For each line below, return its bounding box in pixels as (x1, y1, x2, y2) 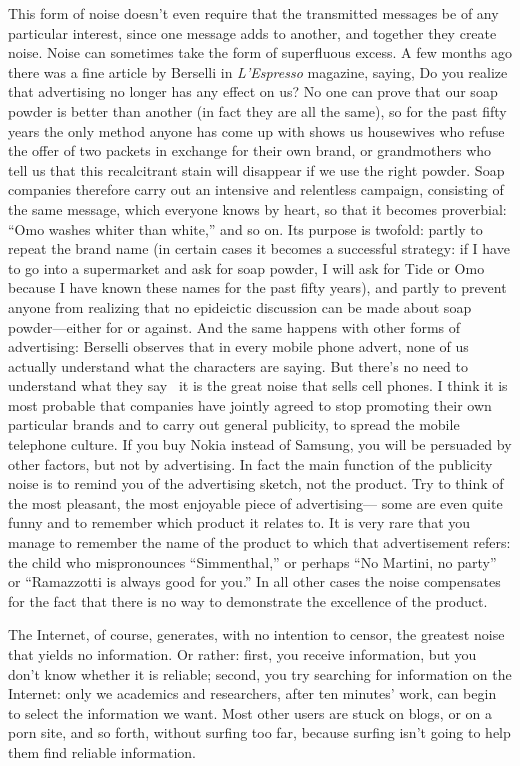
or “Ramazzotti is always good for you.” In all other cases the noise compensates (8, 571, 501, 592)
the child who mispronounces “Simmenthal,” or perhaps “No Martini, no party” (8, 551, 497, 572)
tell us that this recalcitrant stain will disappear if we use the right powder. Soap (8, 159, 505, 180)
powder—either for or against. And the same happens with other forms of (8, 316, 461, 337)
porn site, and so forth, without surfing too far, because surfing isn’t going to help (8, 722, 511, 743)
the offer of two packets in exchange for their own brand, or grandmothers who (8, 140, 492, 161)
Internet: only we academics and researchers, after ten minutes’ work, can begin (8, 683, 497, 704)
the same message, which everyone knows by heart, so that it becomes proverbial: (8, 198, 507, 219)
